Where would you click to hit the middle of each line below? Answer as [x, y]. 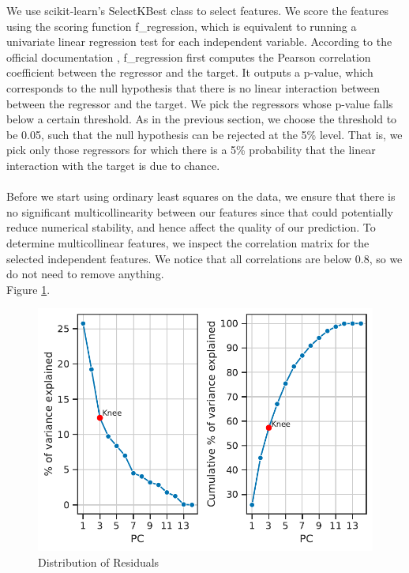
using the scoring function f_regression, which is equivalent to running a [182, 26]
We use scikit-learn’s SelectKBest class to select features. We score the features [198, 10]
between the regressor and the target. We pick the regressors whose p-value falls [200, 103]
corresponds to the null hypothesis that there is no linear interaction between [193, 87]
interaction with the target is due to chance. [113, 165]
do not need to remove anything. [85, 274]
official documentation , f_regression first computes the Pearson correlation [189, 57]
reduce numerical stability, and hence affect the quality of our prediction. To [191, 227]
